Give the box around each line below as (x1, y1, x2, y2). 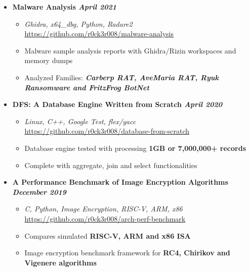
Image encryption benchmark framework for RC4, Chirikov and (24, 247, 230, 258)
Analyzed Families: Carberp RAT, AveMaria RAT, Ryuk (24, 72, 219, 82)
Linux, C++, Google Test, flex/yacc (24, 116, 136, 126)
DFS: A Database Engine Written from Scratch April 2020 (12, 99, 223, 110)
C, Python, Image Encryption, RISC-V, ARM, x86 (24, 203, 183, 214)
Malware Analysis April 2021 (12, 2, 117, 12)
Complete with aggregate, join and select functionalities (24, 159, 197, 170)
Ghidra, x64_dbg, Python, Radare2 (24, 18, 133, 29)
